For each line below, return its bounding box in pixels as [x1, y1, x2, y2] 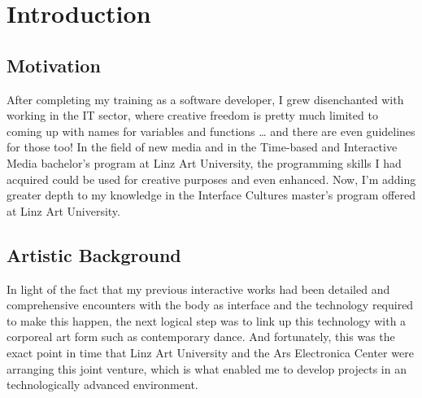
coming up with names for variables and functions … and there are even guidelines [7, 122, 415, 139]
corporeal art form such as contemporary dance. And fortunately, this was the [7, 328, 395, 345]
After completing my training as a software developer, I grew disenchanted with [7, 90, 404, 107]
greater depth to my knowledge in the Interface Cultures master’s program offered [7, 186, 415, 203]
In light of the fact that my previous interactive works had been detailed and [7, 280, 390, 297]
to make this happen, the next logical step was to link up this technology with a [7, 312, 407, 329]
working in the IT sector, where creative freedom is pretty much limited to [7, 107, 378, 124]
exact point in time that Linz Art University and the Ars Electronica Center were [7, 343, 414, 361]
